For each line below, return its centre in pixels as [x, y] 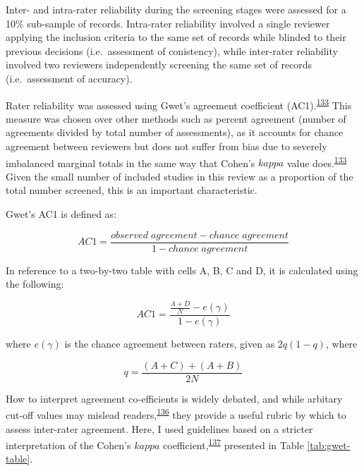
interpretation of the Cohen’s [68, 445]
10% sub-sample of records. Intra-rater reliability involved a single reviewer [168, 23]
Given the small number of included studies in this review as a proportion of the [180, 176]
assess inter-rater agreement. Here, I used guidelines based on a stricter [159, 428]
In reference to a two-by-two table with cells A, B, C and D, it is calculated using [182, 270]
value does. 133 [317, 161]
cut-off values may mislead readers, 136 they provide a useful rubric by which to [176, 414]
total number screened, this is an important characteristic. [132, 190]
